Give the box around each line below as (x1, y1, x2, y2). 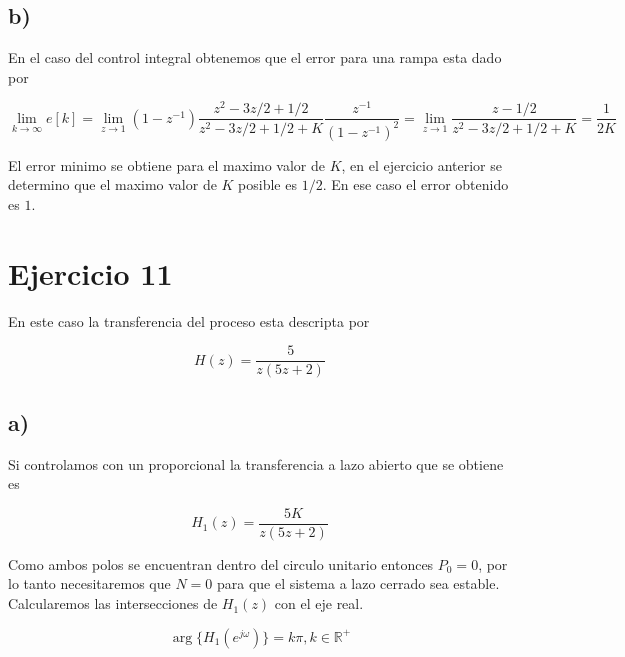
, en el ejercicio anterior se (341, 154, 502, 175)
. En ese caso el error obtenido (322, 174, 509, 195)
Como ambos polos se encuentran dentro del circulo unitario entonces (8, 553, 434, 574)
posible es (238, 174, 297, 195)
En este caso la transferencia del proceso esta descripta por (8, 310, 370, 331)
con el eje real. (274, 593, 364, 614)
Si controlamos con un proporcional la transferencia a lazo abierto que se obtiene (8, 453, 504, 474)
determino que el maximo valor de (8, 174, 217, 195)
